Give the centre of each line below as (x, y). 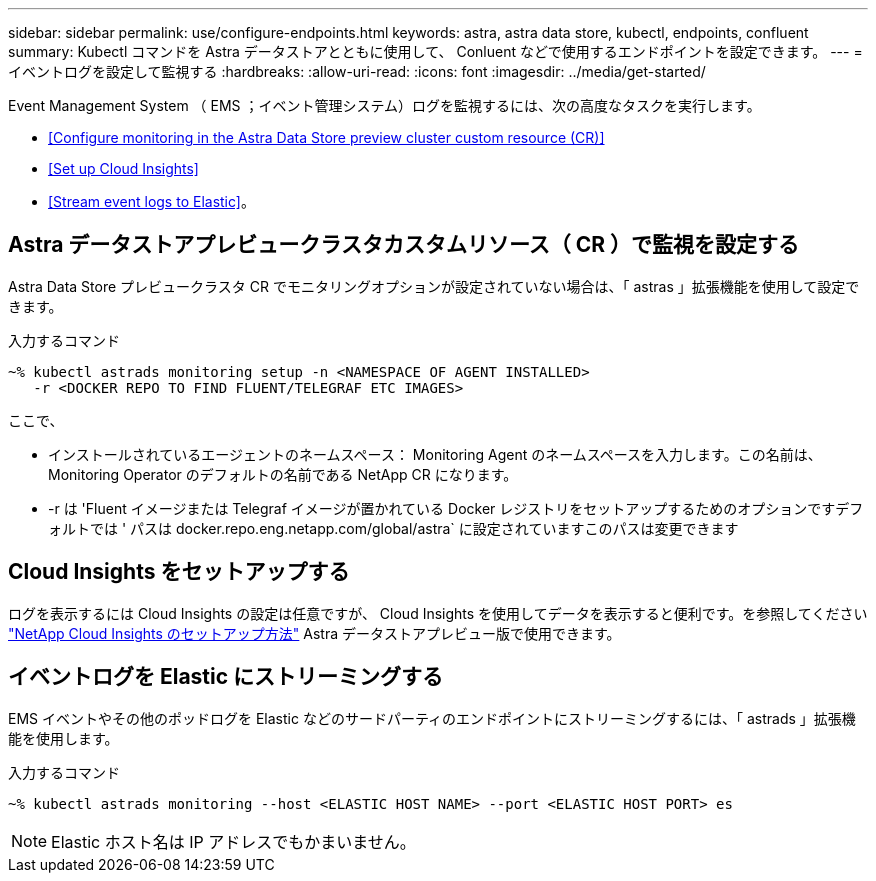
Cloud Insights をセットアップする (179, 572)
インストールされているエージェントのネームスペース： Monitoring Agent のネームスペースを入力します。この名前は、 (435, 454)
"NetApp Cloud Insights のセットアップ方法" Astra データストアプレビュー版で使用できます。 (314, 633)
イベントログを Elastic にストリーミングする (226, 677)
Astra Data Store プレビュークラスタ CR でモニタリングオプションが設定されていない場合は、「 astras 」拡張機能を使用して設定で (434, 286)
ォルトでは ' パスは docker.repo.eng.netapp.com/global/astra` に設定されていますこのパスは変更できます (393, 528)
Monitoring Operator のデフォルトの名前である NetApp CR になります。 (283, 474)
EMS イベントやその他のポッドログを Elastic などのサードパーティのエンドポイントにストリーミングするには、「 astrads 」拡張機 (432, 718)
